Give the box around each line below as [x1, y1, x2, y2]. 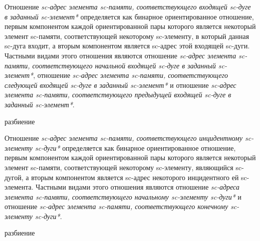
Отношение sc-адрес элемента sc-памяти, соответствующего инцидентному [4, 133, 243, 143]
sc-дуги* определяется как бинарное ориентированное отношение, [35, 142, 236, 153]
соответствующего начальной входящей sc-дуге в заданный [32, 60, 216, 70]
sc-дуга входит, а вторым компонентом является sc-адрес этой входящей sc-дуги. [4, 40, 250, 51]
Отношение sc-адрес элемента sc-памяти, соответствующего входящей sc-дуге [4, 1, 251, 11]
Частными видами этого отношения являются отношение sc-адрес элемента [4, 50, 237, 60]
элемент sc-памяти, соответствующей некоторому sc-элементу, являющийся [4, 162, 234, 172]
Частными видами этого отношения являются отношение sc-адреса [35, 182, 240, 192]
